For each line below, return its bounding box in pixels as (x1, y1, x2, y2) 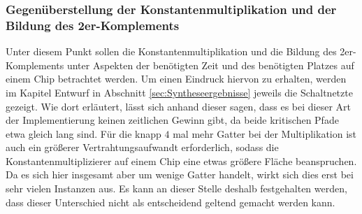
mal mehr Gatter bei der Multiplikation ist (173, 126, 357, 141)
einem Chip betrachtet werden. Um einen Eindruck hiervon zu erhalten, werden (6, 71, 347, 86)
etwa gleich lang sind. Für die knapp (6, 126, 161, 141)
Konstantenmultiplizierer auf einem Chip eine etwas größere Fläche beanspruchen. (6, 153, 357, 168)
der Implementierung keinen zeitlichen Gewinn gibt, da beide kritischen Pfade (6, 113, 339, 127)
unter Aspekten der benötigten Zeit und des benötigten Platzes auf (66, 57, 354, 72)
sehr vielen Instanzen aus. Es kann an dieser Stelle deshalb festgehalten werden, (6, 181, 347, 196)
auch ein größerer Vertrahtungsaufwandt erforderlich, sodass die (6, 140, 279, 155)
